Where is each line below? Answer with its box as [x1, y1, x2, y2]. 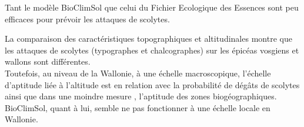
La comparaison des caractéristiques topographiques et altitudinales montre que [5, 32, 292, 45]
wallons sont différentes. [5, 55, 91, 68]
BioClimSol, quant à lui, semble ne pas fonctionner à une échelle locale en [5, 101, 270, 113]
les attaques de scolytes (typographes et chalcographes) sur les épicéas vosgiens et [5, 44, 299, 56]
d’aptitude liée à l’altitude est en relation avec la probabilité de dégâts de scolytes [5, 78, 300, 91]
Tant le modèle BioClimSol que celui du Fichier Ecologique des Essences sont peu [5, 1, 299, 13]
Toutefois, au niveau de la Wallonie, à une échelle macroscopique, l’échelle [5, 66, 271, 79]
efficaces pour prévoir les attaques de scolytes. [5, 12, 170, 25]
